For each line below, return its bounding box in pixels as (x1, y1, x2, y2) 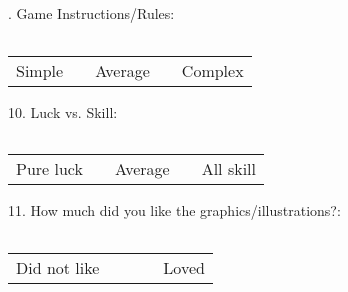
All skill (201, 157, 256, 181)
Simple (16, 58, 64, 82)
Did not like (16, 255, 100, 279)
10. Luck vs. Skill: (8, 101, 118, 122)
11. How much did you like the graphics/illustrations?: (8, 200, 341, 221)
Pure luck (16, 157, 83, 181)
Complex (181, 58, 244, 82)
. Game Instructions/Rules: (8, 3, 175, 23)
